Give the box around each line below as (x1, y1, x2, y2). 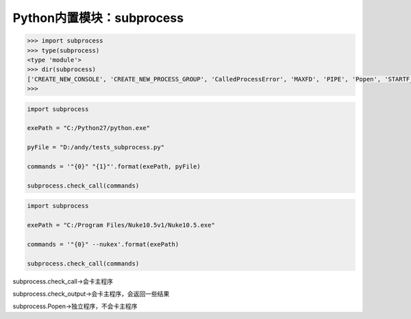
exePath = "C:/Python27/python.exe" (27, 124, 151, 132)
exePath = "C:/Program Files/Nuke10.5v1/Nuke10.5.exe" (27, 221, 215, 229)
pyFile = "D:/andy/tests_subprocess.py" (27, 144, 164, 151)
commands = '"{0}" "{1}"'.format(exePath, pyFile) (27, 163, 201, 170)
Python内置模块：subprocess (12, 10, 184, 25)
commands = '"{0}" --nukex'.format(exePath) (27, 240, 179, 248)
